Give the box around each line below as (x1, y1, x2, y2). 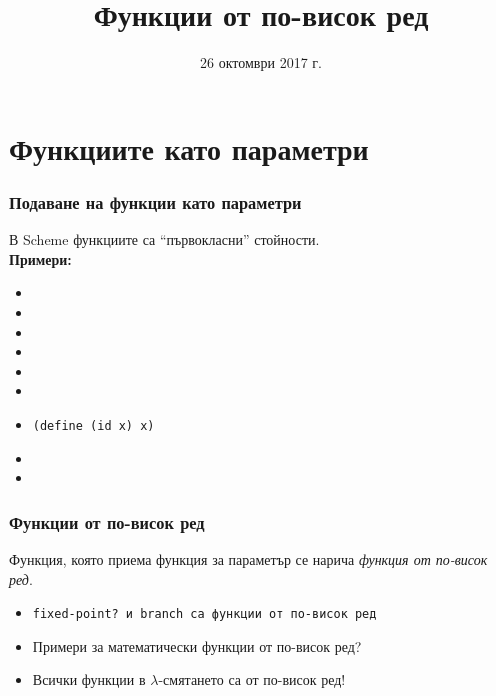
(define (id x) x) (32, 418, 155, 433)
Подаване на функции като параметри (9, 189, 302, 214)
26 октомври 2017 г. (200, 52, 322, 73)
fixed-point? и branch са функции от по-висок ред (32, 607, 377, 622)
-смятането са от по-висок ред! (158, 669, 346, 690)
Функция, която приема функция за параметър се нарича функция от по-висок (9, 548, 488, 569)
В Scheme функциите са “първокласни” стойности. (9, 229, 320, 250)
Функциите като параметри (9, 127, 369, 168)
